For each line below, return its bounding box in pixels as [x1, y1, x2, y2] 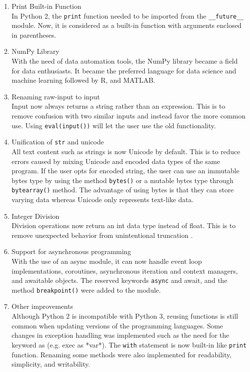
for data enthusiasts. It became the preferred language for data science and [11, 65, 236, 75]
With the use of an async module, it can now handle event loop [11, 256, 202, 266]
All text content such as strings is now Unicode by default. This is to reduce [11, 146, 240, 156]
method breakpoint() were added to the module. [11, 284, 161, 295]
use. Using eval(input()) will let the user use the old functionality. [11, 120, 216, 130]
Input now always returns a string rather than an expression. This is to [11, 101, 226, 111]
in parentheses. [11, 29, 56, 40]
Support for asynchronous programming [11, 246, 131, 256]
